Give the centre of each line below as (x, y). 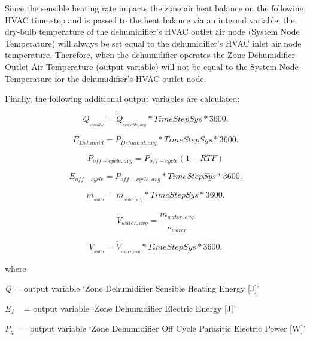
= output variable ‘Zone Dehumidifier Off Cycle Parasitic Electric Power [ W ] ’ (163, 328)
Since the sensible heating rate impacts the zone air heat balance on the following (154, 8)
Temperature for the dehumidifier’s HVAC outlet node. (106, 78)
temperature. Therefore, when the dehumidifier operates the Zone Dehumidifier (150, 55)
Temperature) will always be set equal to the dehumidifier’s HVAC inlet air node (153, 43)
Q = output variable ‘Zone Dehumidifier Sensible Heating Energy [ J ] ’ (132, 288)
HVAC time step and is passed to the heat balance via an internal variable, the (150, 19)
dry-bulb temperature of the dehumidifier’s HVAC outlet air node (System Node (152, 31)
